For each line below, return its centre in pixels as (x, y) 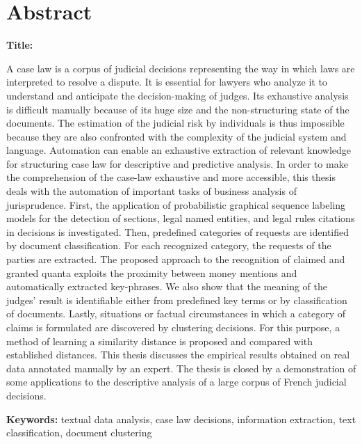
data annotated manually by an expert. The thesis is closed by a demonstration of (181, 368)
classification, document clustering (79, 433)
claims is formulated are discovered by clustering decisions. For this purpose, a (173, 327)
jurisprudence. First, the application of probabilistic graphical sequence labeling (176, 204)
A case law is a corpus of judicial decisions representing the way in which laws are (181, 68)
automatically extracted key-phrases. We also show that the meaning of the (167, 286)
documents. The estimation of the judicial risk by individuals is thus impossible (175, 123)
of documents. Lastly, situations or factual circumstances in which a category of (176, 314)
